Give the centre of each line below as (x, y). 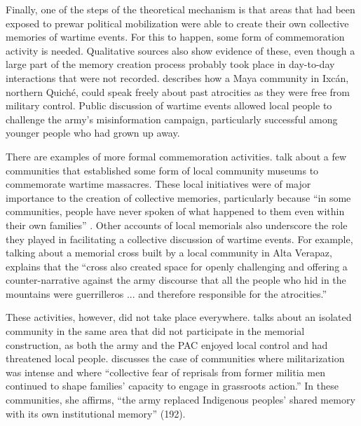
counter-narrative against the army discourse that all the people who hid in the (176, 280)
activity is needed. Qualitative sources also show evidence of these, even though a (180, 50)
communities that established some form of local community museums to (162, 170)
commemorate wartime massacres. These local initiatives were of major (158, 184)
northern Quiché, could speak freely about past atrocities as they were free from (178, 91)
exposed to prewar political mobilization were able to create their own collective (177, 23)
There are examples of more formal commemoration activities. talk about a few (176, 156)
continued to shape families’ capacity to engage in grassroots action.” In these (172, 386)
